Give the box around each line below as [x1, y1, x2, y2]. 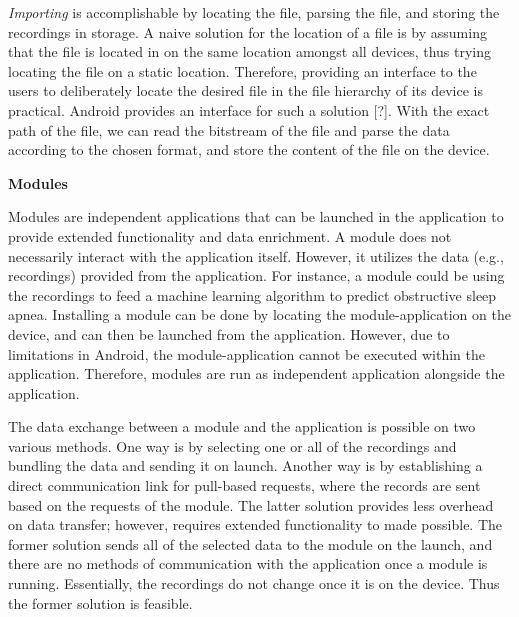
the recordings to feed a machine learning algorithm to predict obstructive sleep [8, 284, 497, 305]
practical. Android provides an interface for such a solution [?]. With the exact [8, 99, 490, 120]
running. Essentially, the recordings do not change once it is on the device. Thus [8, 573, 500, 594]
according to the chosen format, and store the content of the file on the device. [8, 139, 490, 160]
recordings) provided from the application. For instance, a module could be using [8, 265, 505, 286]
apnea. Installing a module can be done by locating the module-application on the [8, 304, 511, 325]
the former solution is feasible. [8, 592, 193, 613]
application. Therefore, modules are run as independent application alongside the [8, 363, 505, 384]
